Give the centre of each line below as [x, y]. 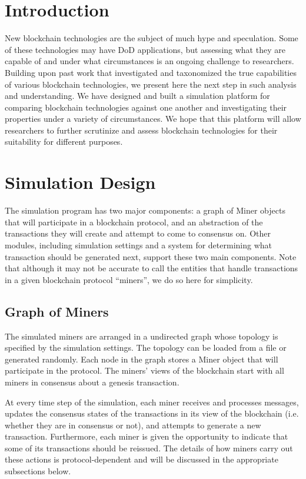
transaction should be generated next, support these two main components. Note [151, 256]
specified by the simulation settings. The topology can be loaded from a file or [146, 347]
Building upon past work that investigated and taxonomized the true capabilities [151, 72]
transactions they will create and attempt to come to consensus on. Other [138, 233]
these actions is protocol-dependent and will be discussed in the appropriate [142, 459]
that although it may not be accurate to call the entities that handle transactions [152, 268]
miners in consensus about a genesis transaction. [92, 382]
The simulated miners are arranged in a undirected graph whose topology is [142, 336]
